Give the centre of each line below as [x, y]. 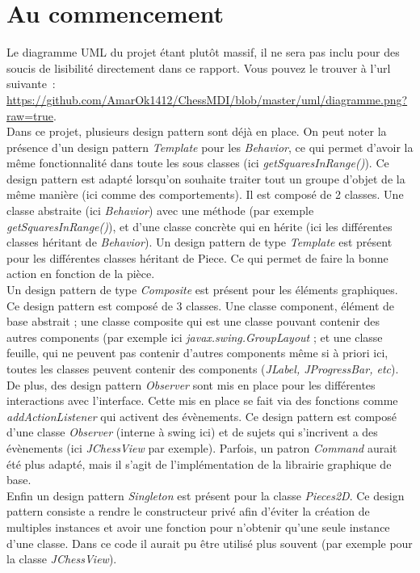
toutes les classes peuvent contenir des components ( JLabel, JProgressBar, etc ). [203, 369]
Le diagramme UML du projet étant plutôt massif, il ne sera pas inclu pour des [203, 52]
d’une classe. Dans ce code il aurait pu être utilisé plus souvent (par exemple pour [210, 543]
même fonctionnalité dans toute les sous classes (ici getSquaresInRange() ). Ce [198, 163]
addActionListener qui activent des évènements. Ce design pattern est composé [202, 416]
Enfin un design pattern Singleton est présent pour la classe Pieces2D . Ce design [206, 495]
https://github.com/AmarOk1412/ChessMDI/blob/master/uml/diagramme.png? [207, 99]
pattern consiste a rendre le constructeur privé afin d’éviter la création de [188, 511]
